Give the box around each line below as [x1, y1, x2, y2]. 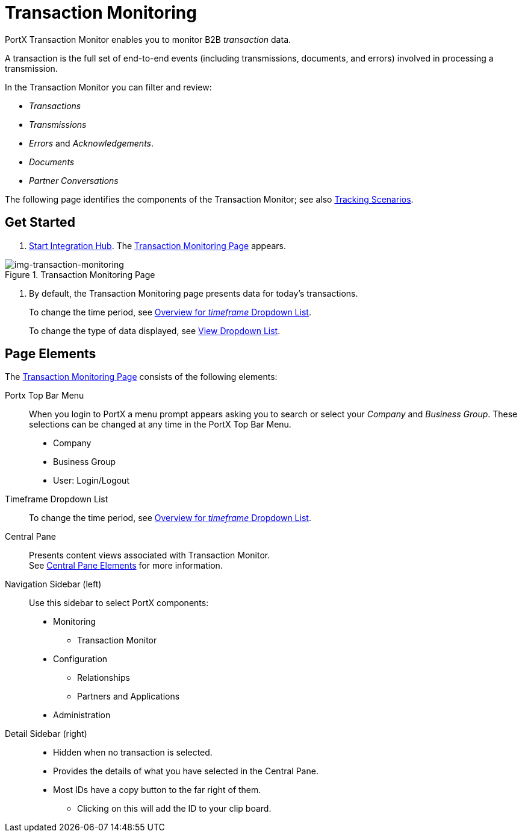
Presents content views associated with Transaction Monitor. [29, 550, 270, 561]
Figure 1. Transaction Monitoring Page [5, 269, 155, 280]
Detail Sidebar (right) [5, 728, 87, 739]
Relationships [77, 672, 130, 683]
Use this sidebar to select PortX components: [29, 598, 209, 608]
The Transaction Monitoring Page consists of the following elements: [5, 371, 278, 382]
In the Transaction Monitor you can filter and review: [5, 81, 212, 92]
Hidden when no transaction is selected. [53, 747, 213, 758]
